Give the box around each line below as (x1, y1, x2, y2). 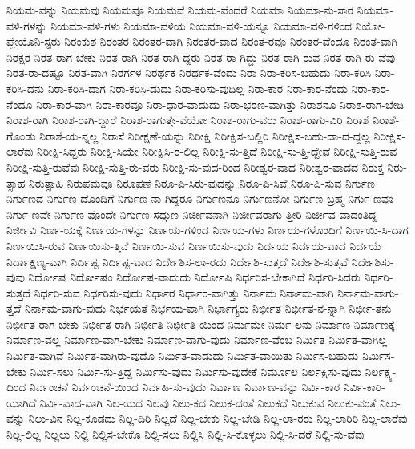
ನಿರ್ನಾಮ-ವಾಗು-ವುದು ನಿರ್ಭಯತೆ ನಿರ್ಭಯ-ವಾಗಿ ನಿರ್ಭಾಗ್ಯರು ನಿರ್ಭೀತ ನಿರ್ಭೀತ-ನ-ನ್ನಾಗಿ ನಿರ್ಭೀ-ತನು (24, 300, 392, 317)
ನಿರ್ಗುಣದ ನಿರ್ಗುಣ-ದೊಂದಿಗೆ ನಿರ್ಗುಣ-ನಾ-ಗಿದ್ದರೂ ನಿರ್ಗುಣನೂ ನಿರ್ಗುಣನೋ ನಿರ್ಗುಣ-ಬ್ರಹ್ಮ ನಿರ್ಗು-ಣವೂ (6, 190, 394, 207)
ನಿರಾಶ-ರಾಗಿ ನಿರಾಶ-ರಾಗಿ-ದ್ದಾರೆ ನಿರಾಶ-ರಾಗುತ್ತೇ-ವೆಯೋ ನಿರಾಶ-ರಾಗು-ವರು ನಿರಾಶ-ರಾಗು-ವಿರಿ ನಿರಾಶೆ (6, 111, 369, 128)
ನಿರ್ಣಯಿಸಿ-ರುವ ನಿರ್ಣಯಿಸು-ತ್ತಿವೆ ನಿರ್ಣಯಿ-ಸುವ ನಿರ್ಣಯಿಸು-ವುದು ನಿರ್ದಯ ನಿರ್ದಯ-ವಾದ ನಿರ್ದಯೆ (6, 237, 382, 253)
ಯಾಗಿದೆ (6, 394, 37, 411)
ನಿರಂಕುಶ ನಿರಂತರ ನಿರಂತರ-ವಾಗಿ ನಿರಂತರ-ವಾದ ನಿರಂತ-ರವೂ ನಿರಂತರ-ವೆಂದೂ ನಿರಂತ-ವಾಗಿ (64, 33, 398, 50)
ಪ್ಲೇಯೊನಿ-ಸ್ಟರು (6, 33, 61, 50)
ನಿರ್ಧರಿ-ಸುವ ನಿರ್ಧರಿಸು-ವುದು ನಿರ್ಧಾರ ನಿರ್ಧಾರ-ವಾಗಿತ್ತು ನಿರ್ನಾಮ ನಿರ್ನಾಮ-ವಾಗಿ (34, 284, 334, 301)
